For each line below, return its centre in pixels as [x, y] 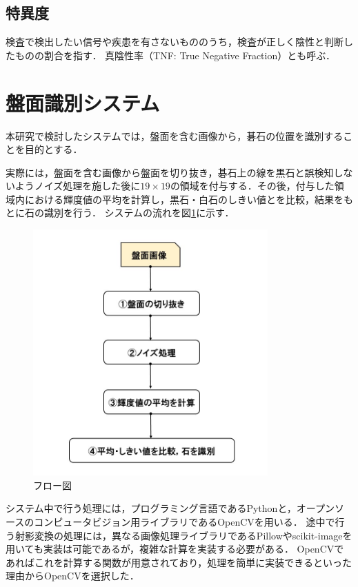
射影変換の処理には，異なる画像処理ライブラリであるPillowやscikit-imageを [183, 535]
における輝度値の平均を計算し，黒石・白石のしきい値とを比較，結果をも [189, 199]
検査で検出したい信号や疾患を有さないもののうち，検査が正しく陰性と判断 [175, 42]
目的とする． [53, 149]
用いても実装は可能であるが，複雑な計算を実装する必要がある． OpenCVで [175, 549]
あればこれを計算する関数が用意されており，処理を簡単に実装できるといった [179, 562]
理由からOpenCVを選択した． [72, 576]
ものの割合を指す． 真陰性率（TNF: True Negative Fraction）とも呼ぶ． [175, 55]
